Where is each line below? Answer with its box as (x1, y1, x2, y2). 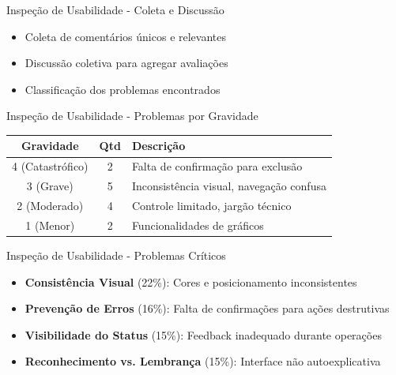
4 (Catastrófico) (12, 158, 89, 174)
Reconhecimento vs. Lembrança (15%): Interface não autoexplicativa (25, 353, 381, 369)
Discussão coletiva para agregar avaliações (25, 54, 228, 71)
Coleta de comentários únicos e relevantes (25, 28, 226, 44)
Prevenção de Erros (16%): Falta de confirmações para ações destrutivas (25, 300, 390, 317)
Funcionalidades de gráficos (131, 216, 264, 233)
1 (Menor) (25, 216, 75, 233)
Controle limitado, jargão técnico (131, 197, 292, 213)
